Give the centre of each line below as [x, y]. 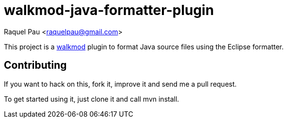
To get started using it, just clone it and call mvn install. [92, 99]
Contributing [35, 65]
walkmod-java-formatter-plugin [109, 10]
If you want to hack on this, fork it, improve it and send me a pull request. [120, 84]
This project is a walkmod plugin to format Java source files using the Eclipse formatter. [144, 46]
